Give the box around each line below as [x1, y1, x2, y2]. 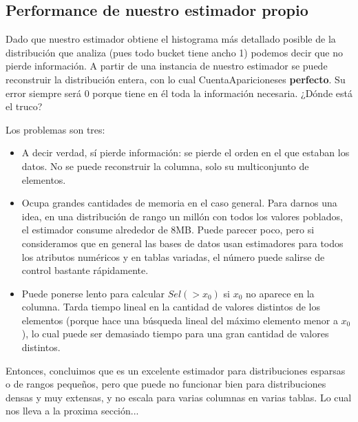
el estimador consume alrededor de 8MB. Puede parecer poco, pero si [21, 222, 315, 237]
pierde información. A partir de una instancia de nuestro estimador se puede [6, 59, 328, 73]
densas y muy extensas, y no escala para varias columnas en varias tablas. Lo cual [6, 390, 352, 404]
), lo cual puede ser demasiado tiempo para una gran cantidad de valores [21, 326, 329, 341]
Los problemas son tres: [6, 122, 105, 136]
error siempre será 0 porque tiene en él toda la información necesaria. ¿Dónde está [6, 85, 352, 100]
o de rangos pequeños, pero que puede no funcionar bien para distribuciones [6, 377, 326, 391]
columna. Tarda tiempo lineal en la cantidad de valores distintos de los [21, 299, 321, 314]
